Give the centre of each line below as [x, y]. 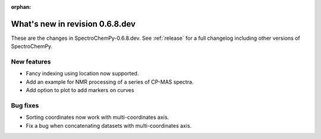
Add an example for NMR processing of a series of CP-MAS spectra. [110, 82]
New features [31, 62]
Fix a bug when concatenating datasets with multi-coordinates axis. [109, 125]
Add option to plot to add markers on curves [80, 90]
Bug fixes [25, 105]
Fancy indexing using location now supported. [82, 74]
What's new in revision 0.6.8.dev [73, 24]
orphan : [21, 7]
